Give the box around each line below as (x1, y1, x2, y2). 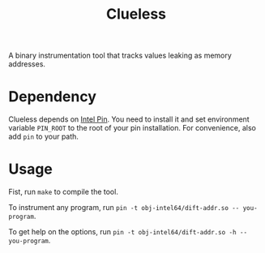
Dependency (8, 88, 97, 106)
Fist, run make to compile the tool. (8, 187, 119, 197)
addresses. (8, 59, 46, 69)
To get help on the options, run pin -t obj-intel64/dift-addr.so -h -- (8, 227, 248, 237)
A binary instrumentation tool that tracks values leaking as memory (8, 50, 233, 61)
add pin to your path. (8, 131, 79, 142)
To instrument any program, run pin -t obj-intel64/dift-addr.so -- (8, 203, 240, 212)
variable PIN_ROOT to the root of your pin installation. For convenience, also (8, 123, 257, 133)
